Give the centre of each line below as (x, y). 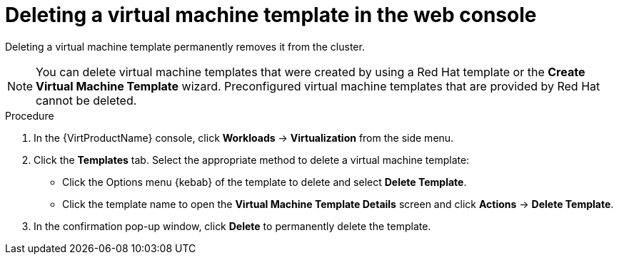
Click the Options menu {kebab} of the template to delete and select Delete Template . (265, 182)
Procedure (30, 115)
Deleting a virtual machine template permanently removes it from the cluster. (185, 46)
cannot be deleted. (86, 100)
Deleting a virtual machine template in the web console (271, 15)
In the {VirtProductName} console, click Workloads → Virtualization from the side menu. (244, 137)
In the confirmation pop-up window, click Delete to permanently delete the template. (232, 226)
